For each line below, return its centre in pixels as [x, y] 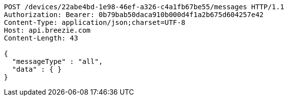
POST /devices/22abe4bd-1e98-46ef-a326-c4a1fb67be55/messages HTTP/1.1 [144, 7]
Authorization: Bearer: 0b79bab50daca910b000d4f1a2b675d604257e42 [134, 15]
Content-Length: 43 [41, 38]
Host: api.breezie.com [47, 30]
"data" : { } [37, 69]
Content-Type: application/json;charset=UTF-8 [95, 22]
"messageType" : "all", [57, 61]
